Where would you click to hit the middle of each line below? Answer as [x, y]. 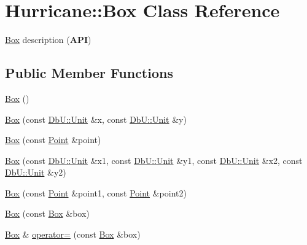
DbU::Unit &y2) [36, 172]
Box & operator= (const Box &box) [73, 234]
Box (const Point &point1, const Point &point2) [96, 192]
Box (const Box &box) [47, 213]
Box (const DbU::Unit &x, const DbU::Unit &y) [96, 119]
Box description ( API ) [48, 40]
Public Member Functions [89, 73]
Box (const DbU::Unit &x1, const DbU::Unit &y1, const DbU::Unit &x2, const [154, 160]
